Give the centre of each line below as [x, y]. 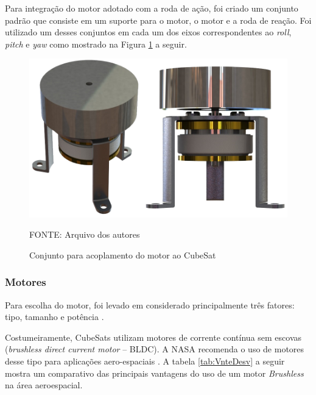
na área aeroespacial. [44, 385]
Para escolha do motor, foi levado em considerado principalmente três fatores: [150, 304]
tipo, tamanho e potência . [54, 317]
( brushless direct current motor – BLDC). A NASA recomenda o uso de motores [155, 349]
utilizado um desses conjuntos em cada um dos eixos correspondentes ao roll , [148, 32]
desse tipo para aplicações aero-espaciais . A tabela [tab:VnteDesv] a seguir [145, 361]
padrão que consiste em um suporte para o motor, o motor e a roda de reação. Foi [158, 20]
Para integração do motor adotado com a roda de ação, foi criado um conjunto [152, 8]
